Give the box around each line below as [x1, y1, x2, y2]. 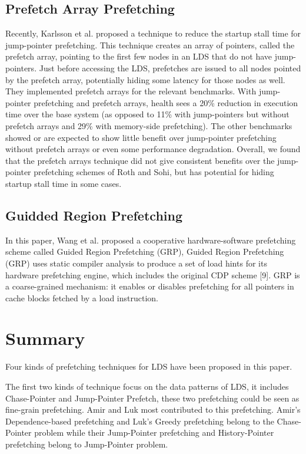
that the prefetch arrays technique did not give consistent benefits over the [5, 154, 275, 166]
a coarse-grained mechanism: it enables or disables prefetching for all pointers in [5, 280, 294, 292]
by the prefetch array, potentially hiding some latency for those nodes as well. [5, 73, 285, 85]
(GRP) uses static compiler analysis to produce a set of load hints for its [5, 256, 267, 269]
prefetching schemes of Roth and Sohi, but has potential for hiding [34, 166, 274, 178]
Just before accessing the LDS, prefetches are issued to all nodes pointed [39, 61, 301, 74]
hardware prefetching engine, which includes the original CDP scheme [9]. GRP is [5, 268, 300, 281]
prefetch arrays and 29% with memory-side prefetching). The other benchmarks [5, 119, 292, 131]
